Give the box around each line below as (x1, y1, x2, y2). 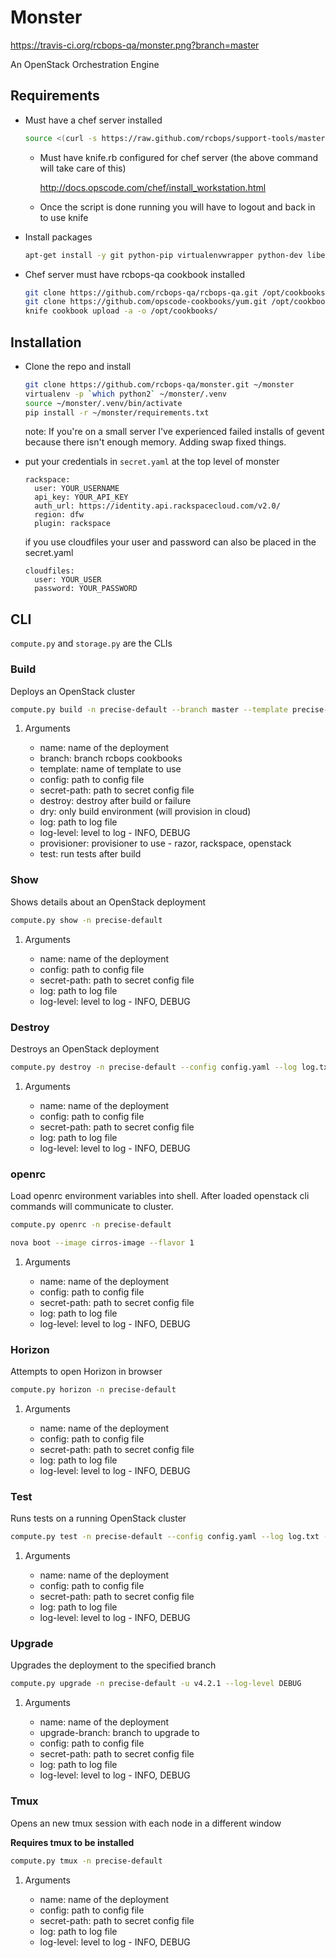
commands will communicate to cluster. (10, 1201, 174, 1213)
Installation (10, 334, 82, 351)
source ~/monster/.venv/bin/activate (24, 398, 183, 408)
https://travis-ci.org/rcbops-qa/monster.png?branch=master (10, 39, 260, 51)
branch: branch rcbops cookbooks (39, 752, 183, 765)
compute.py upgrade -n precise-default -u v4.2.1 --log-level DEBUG (10, 1679, 302, 1689)
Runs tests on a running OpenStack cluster (10, 1512, 187, 1525)
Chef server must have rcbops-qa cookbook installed (24, 268, 245, 280)
